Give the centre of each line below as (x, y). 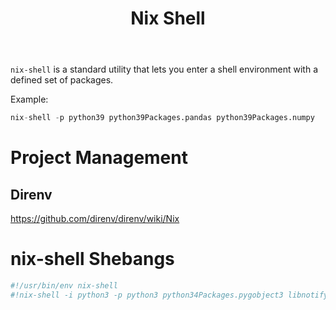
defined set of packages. (62, 80)
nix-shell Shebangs (92, 259)
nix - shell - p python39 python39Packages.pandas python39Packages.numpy (162, 118)
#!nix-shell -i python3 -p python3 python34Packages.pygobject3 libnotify (169, 295)
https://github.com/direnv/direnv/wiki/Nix (95, 219)
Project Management (99, 158)
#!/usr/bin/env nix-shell (64, 286)
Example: (29, 99)
